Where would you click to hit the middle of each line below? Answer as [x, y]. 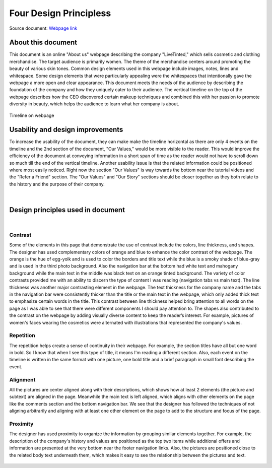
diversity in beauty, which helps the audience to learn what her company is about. [94, 104]
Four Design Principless [60, 13]
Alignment [22, 379]
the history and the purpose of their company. [57, 184]
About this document [43, 43]
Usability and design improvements [66, 130]
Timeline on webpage [32, 115]
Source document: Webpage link [43, 28]
